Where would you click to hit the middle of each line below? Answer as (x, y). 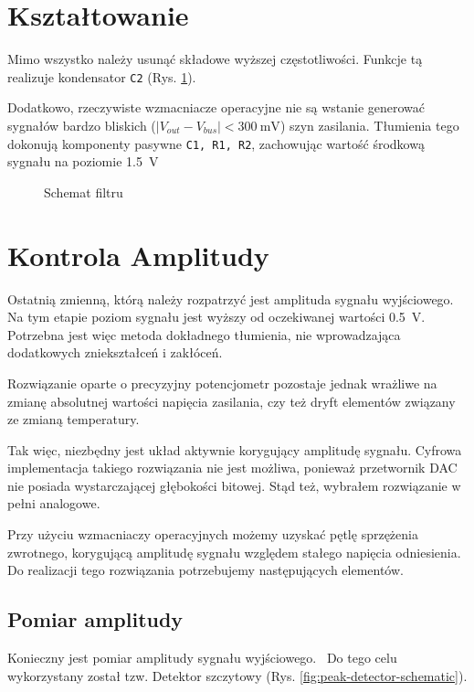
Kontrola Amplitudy (138, 255)
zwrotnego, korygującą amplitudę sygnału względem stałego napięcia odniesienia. (234, 552)
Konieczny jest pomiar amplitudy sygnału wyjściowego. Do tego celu (202, 658)
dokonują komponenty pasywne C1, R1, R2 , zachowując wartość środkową (216, 143)
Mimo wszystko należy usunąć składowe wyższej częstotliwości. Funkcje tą (215, 59)
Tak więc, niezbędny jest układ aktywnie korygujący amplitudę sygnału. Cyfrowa (235, 449)
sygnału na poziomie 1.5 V (83, 161)
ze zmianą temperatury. (74, 419)
